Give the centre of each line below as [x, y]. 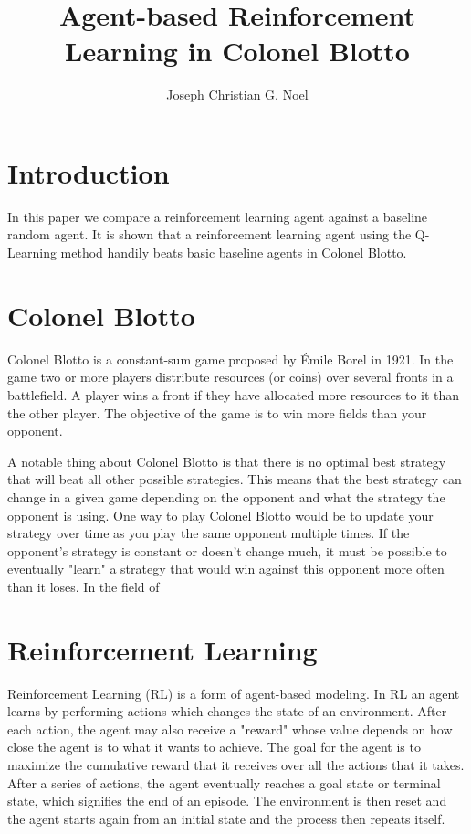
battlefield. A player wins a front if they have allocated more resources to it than [234, 394]
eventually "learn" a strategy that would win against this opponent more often [226, 569]
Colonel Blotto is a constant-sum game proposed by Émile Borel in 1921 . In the [230, 359]
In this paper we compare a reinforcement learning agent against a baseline [218, 216]
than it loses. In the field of [84, 586]
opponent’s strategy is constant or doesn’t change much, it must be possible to [227, 550]
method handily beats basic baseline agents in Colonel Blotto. [234, 253]
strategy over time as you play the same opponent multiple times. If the [209, 533]
